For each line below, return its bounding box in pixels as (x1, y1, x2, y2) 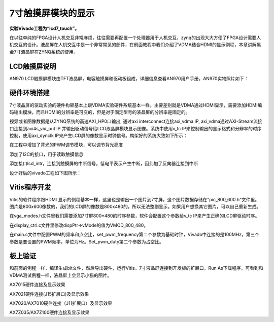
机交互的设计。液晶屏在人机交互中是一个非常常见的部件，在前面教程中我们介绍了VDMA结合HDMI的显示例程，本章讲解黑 (9, 42, 261, 48)
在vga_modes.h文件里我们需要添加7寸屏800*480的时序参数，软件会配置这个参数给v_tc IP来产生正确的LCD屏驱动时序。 (9, 213, 260, 219)
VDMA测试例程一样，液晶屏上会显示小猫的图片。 (9, 272, 112, 278)
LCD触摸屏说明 (9, 62, 56, 70)
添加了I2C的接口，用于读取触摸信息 (9, 151, 84, 157)
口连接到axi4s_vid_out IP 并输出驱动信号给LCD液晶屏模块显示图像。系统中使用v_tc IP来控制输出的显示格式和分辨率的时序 (9, 125, 262, 131)
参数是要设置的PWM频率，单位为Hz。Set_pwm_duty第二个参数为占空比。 (9, 238, 164, 244)
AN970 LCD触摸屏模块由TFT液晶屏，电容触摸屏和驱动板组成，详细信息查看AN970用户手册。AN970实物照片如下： (9, 75, 249, 81)
